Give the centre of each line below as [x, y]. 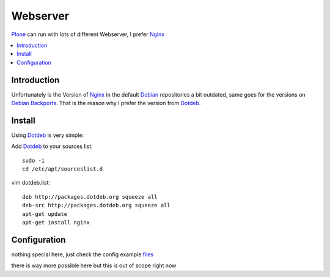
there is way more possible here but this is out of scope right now [94, 265]
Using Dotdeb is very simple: [48, 135]
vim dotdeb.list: [31, 183]
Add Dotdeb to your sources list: [52, 146]
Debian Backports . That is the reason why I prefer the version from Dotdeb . [106, 103]
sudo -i [34, 160]
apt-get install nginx [56, 223]
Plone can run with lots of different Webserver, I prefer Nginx [88, 34]
